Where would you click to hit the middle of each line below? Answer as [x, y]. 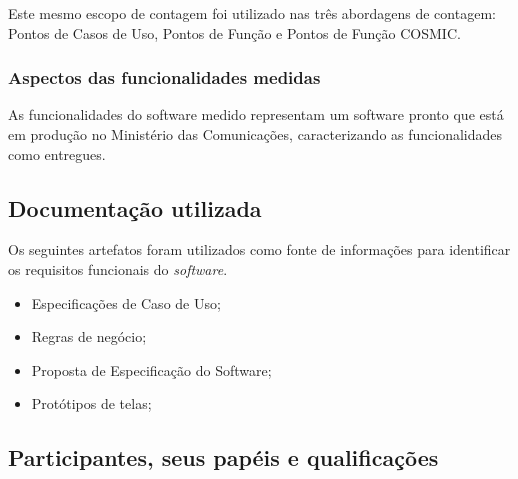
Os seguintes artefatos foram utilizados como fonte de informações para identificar [259, 249]
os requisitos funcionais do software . [118, 268]
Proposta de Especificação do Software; [151, 369]
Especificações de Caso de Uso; [126, 302]
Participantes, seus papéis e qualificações [223, 457]
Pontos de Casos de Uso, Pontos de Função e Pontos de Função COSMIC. [234, 32]
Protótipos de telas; [91, 403]
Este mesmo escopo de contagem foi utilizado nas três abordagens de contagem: [252, 13]
